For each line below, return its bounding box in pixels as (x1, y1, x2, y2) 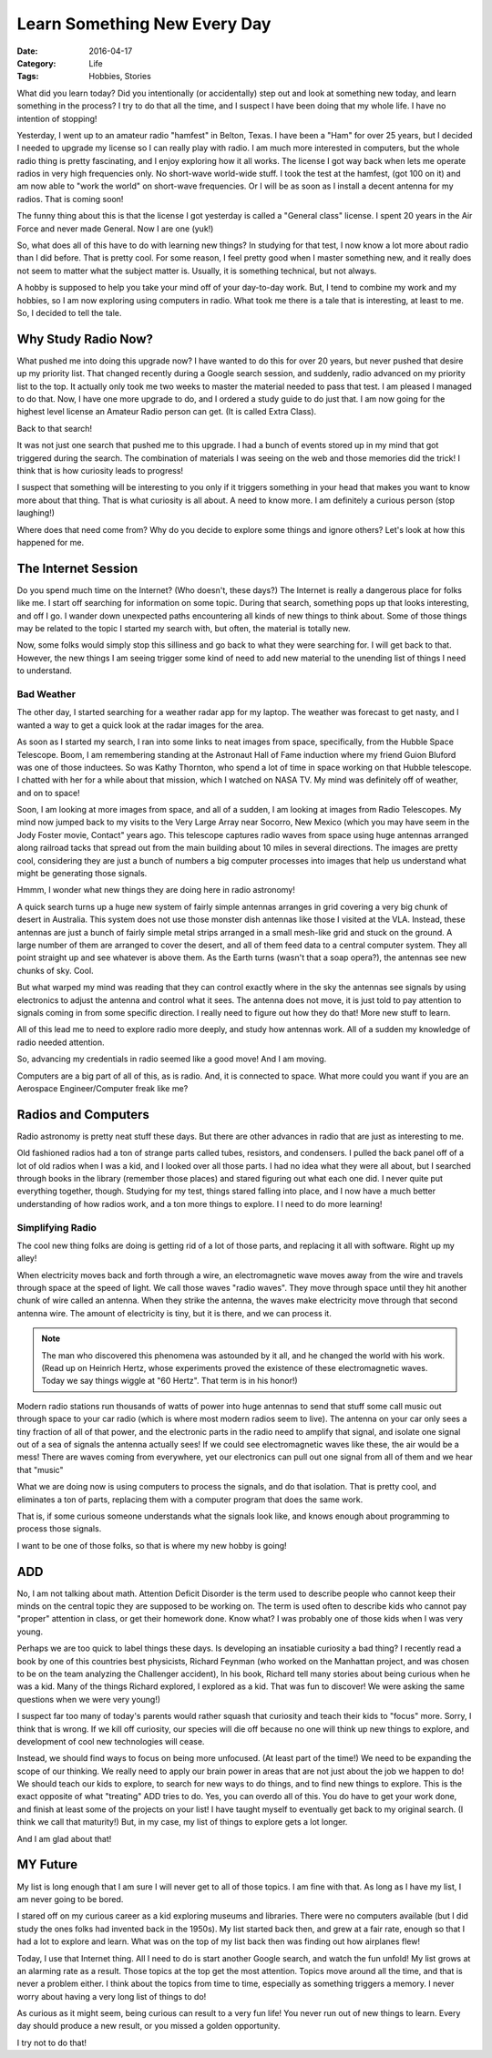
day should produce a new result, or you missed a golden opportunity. (16, 2021, 281, 2032)
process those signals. (16, 1523, 102, 1534)
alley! (16, 1253, 37, 1264)
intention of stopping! (16, 113, 97, 124)
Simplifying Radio (16, 1221, 97, 1234)
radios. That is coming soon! (16, 193, 124, 204)
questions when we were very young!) (16, 1694, 161, 1705)
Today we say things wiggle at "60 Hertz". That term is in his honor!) (41, 1376, 298, 1387)
